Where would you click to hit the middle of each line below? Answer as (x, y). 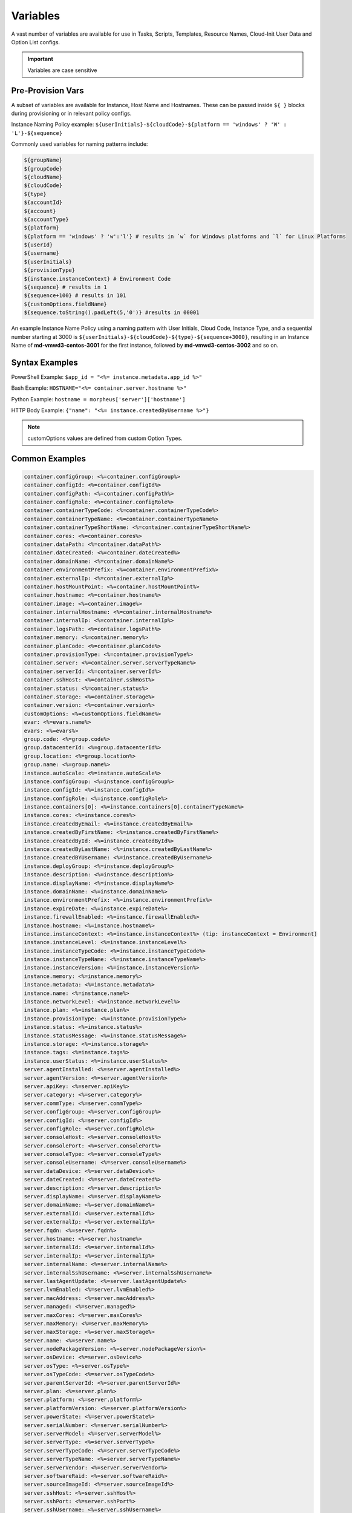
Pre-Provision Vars (47, 90)
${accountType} (46, 219)
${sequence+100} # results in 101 (75, 296)
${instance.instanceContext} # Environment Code (97, 279)
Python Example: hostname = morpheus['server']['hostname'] (98, 399)
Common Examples (49, 458)
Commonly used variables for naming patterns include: (80, 144)
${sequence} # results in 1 (65, 287)
